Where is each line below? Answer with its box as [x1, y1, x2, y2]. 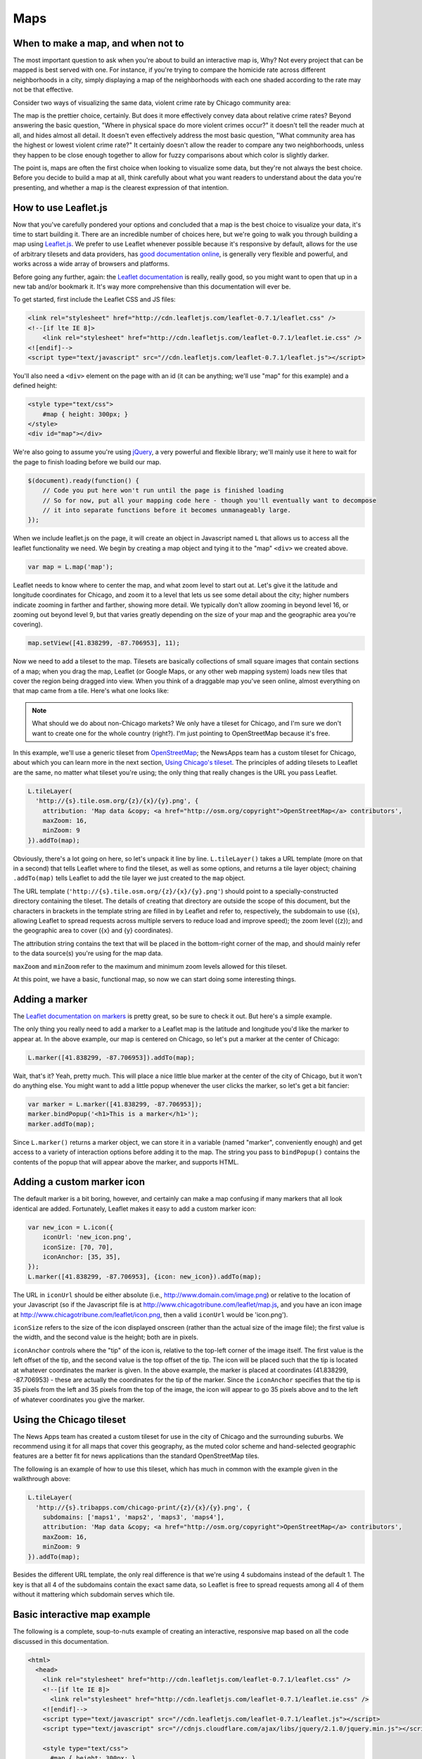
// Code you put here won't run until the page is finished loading [42, 486, 284, 495]
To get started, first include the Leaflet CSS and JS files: [13, 296, 176, 304]
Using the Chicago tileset [13, 1414, 127, 1425]
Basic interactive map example [13, 1608, 151, 1621]
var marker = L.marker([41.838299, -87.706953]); [27, 1100, 203, 1108]
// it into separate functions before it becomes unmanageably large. [42, 507, 292, 514]
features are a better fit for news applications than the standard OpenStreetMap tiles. [13, 1452, 260, 1460]
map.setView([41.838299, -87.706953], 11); [27, 639, 181, 647]
